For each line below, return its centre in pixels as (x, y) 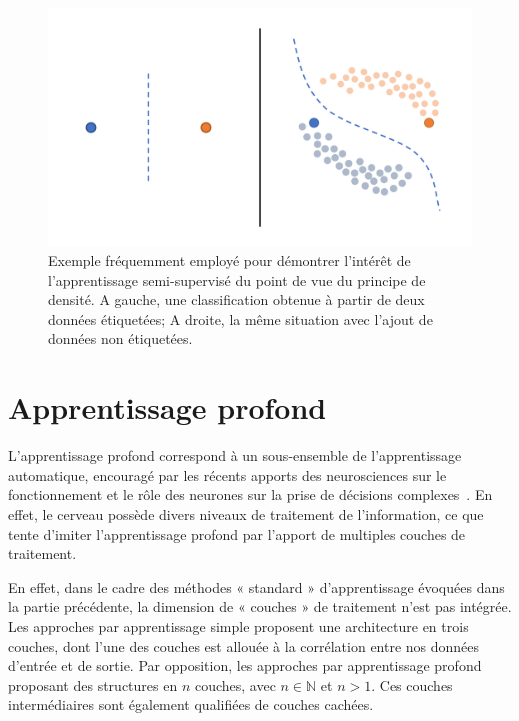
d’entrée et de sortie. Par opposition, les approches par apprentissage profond (245, 665)
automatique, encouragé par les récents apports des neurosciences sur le (227, 474)
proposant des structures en (93, 684)
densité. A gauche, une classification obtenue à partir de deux (236, 299)
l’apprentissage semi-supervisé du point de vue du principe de (237, 279)
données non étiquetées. (120, 338)
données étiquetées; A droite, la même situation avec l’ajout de (240, 318)
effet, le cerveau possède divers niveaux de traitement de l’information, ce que (246, 513)
